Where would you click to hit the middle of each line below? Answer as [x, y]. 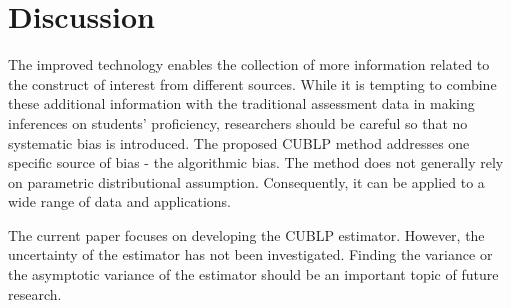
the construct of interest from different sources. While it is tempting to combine [252, 83]
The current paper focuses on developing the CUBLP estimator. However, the [246, 234]
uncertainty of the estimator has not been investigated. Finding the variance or [250, 254]
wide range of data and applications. [119, 201]
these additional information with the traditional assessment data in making [241, 103]
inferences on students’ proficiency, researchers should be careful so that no [238, 122]
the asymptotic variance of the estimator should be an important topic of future [253, 274]
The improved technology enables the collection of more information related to [249, 64]
